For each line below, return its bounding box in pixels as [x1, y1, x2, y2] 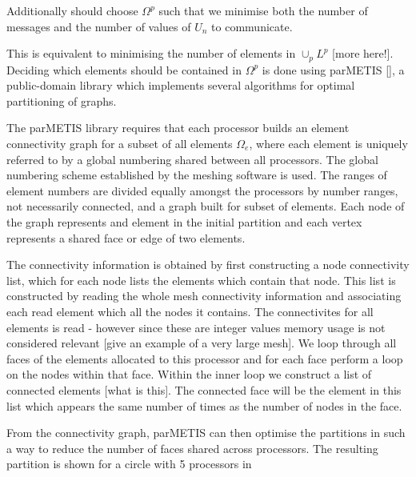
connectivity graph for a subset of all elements [6, 135, 233, 152]
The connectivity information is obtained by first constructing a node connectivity [6, 256, 410, 273]
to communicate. [211, 18, 293, 34]
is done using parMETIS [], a [262, 61, 405, 78]
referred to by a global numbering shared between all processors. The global [6, 150, 378, 167]
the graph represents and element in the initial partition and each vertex [6, 213, 362, 230]
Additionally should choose [6, 2, 138, 18]
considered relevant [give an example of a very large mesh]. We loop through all [6, 335, 397, 351]
